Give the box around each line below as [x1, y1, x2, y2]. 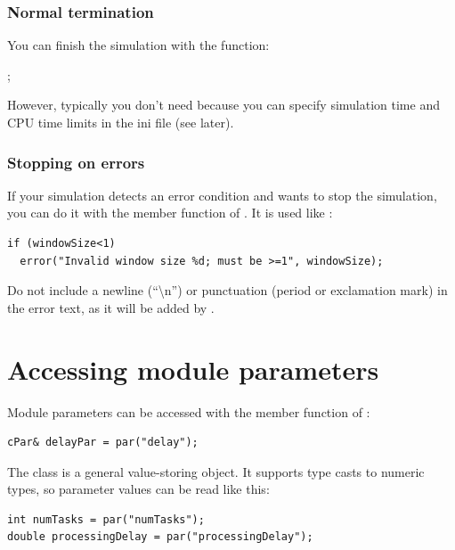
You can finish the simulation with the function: [7, 36, 270, 54]
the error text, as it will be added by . [7, 298, 215, 316]
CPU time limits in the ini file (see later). [7, 113, 234, 131]
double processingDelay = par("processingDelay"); [7, 530, 313, 544]
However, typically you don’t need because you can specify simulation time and [7, 95, 440, 114]
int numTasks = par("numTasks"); [7, 513, 205, 526]
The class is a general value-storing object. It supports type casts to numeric [7, 462, 425, 480]
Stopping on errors [7, 151, 145, 173]
